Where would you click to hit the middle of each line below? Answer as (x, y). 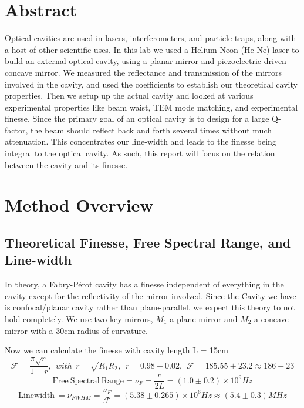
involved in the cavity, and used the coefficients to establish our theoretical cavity (151, 84)
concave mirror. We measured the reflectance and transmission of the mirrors (143, 72)
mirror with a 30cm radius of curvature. (76, 330)
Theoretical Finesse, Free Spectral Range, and (148, 243)
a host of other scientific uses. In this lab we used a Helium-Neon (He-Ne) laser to (152, 49)
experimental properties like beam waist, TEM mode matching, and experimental (151, 107)
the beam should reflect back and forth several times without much (151, 130)
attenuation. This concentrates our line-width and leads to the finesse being (141, 141)
